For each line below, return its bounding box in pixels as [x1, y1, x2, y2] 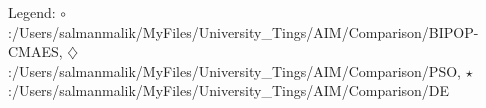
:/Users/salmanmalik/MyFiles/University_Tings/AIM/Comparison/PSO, [8, 60, 461, 81]
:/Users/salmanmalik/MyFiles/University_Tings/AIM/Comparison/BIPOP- [8, 21, 479, 42]
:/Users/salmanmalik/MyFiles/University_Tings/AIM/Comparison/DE [8, 80, 450, 101]
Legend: [8, 2, 56, 22]
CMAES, [8, 41, 63, 62]
